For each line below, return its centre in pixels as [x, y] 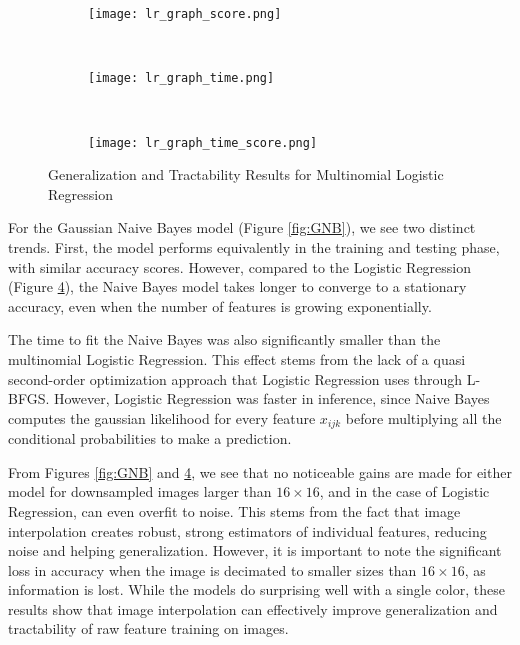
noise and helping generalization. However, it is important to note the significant [255, 550]
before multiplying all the [423, 417]
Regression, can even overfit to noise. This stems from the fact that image [234, 510]
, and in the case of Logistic [404, 491]
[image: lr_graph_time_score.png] [203, 142]
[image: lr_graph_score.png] [185, 14]
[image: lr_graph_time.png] [181, 78]
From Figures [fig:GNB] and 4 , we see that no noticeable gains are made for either [260, 471]
